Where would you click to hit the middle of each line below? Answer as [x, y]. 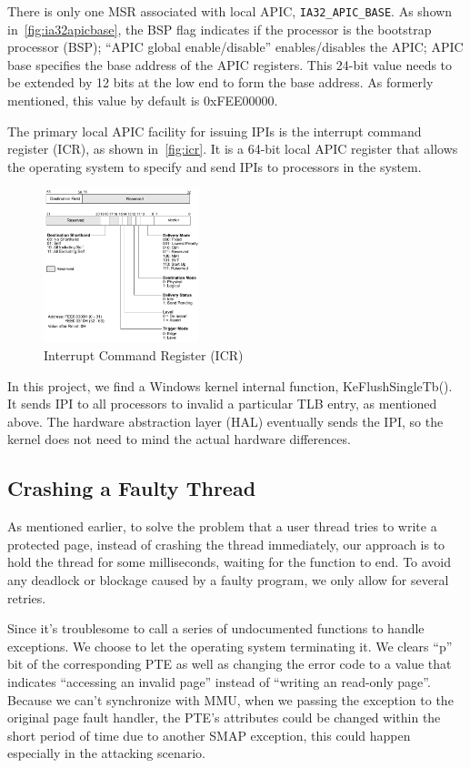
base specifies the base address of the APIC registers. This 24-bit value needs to [230, 64]
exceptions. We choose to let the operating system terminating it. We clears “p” [230, 646]
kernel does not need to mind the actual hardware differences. [179, 439]
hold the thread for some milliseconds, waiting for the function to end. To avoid [230, 562]
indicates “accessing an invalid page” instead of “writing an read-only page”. [219, 681]
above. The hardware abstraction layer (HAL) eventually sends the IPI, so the [225, 421]
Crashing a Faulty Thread [132, 488]
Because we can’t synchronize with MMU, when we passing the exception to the [230, 699]
